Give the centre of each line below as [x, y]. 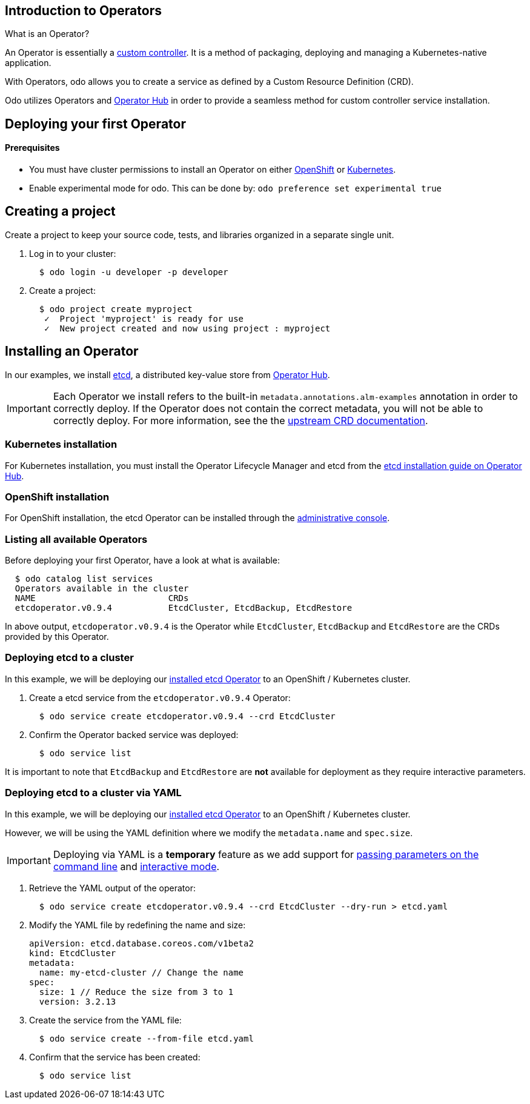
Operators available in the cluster [102, 588]
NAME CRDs [102, 598]
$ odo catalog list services [84, 579]
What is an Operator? [47, 34]
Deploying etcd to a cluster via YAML [93, 793]
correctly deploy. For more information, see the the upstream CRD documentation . [240, 420]
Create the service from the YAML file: [105, 1020]
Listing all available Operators [76, 539]
